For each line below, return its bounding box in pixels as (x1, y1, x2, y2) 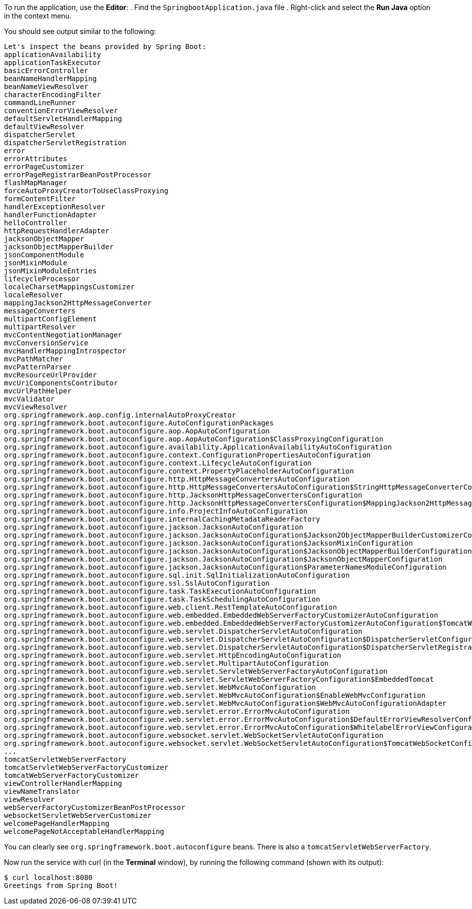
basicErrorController (4, 67, 88, 75)
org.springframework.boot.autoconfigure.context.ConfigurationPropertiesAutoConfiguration (4, 451, 371, 459)
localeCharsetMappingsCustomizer (4, 283, 135, 291)
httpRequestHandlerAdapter (4, 227, 109, 235)
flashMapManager (4, 179, 67, 187)
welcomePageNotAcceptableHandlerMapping (4, 827, 164, 835)
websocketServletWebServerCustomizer (4, 811, 152, 819)
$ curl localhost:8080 (4, 873, 93, 881)
